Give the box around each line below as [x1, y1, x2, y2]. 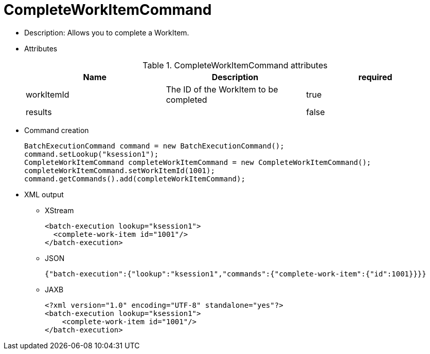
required [358, 71, 392, 82]
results [26, 106, 52, 117]
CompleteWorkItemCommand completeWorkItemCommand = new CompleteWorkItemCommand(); [24, 158, 371, 166]
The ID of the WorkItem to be [166, 84, 278, 95]
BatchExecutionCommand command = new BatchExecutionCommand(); [24, 141, 284, 150]
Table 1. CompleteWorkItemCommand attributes [142, 60, 328, 70]
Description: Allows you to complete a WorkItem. [24, 28, 189, 37]
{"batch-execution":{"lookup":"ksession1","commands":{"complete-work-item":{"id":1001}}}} [45, 269, 426, 278]
